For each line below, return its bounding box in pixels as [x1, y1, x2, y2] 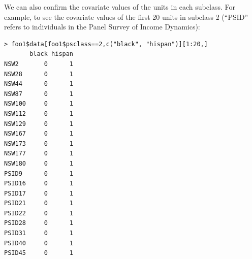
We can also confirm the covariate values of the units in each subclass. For [4, 2, 235, 12]
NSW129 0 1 [4, 120, 74, 127]
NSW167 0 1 [4, 130, 74, 138]
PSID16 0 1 [4, 180, 74, 187]
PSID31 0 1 [4, 230, 74, 237]
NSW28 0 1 [4, 70, 74, 78]
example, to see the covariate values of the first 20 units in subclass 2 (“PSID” [4, 11, 248, 22]
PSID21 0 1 [4, 200, 74, 207]
